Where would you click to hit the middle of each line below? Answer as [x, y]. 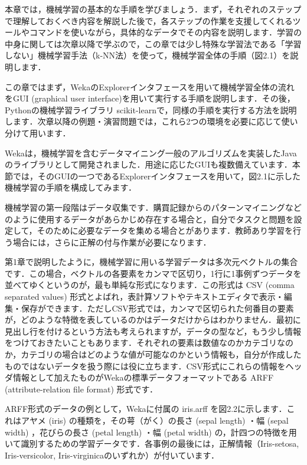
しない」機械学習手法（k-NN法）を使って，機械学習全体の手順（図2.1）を [148, 55]
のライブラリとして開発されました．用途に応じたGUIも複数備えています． [148, 164]
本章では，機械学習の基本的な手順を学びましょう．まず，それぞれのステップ [153, 9]
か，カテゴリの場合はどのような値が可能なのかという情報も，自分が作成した [153, 354]
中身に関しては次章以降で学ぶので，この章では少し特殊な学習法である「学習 [153, 43]
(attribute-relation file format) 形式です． [81, 389]
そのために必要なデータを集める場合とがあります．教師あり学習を [165, 230]
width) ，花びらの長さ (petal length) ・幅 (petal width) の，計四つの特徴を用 [151, 432]
